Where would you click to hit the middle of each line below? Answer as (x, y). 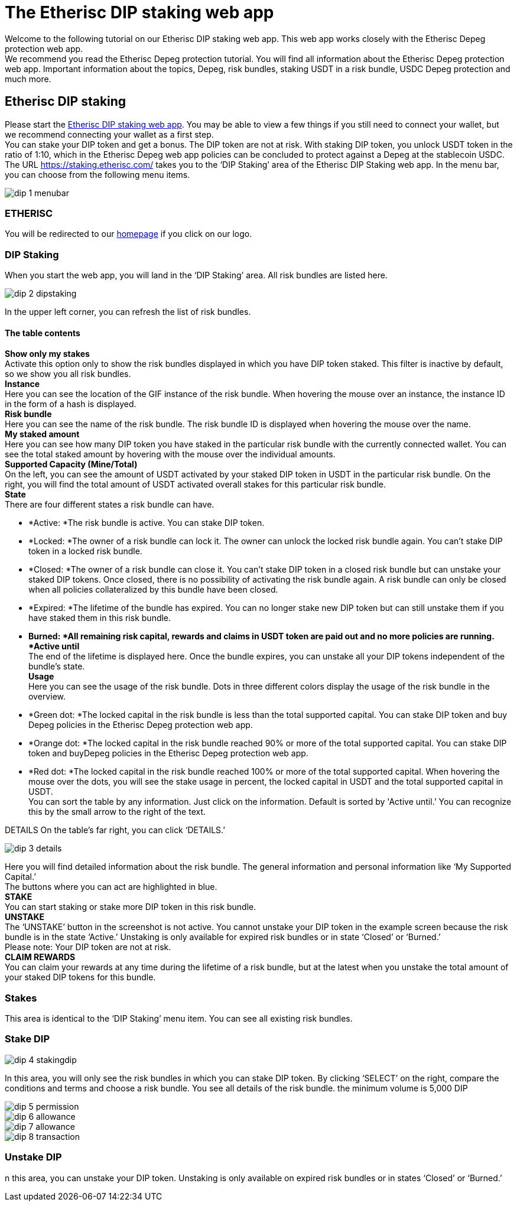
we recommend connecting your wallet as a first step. (109, 134)
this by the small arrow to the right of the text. (117, 812)
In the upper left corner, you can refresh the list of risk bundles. (128, 312)
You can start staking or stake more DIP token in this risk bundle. (131, 907)
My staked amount (42, 434)
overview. (47, 697)
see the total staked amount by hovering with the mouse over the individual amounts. (170, 454)
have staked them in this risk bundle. (100, 618)
